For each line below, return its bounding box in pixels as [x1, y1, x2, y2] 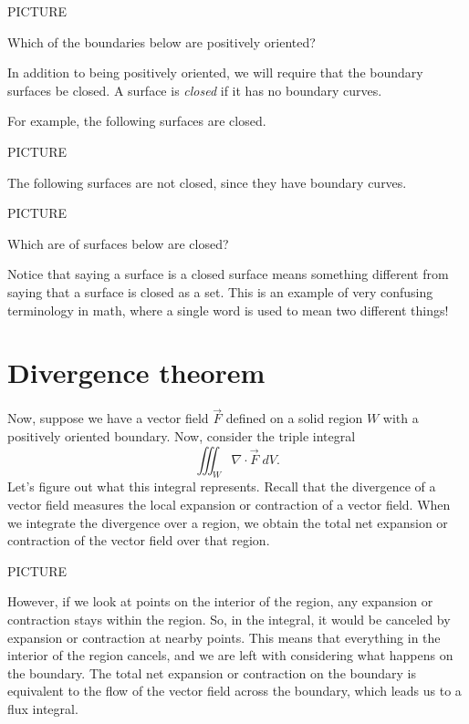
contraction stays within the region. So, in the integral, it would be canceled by [7, 610, 451, 629]
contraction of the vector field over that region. [7, 531, 270, 550]
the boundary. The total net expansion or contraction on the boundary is [7, 663, 416, 682]
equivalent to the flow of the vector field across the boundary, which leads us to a [7, 681, 462, 700]
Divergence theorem [7, 354, 266, 391]
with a [382, 409, 419, 428]
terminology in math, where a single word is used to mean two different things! [7, 300, 449, 319]
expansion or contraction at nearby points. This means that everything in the [7, 627, 441, 646]
